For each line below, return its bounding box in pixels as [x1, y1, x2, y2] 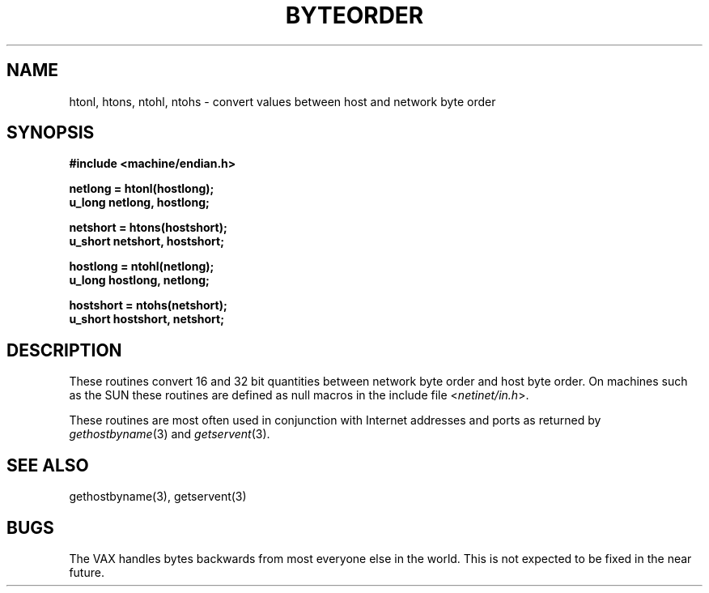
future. [69, 565, 104, 579]
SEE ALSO [6, 454, 89, 476]
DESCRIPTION [6, 339, 122, 360]
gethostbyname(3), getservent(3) [69, 489, 247, 504]
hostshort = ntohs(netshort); [69, 298, 227, 313]
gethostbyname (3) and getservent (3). [69, 427, 270, 442]
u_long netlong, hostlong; [69, 195, 210, 210]
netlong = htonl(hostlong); [69, 181, 214, 196]
